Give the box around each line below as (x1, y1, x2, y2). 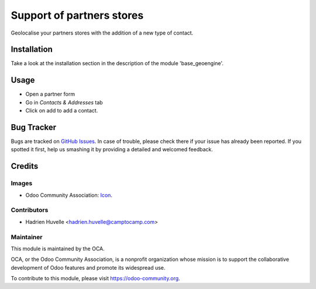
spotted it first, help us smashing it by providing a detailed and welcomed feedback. (11, 146, 213, 153)
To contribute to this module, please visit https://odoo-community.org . (11, 275, 181, 282)
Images (11, 179, 33, 188)
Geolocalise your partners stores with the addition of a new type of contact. (11, 29, 194, 36)
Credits (11, 161, 39, 171)
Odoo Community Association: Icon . (25, 191, 112, 199)
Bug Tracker (11, 122, 57, 132)
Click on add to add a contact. (25, 107, 98, 114)
